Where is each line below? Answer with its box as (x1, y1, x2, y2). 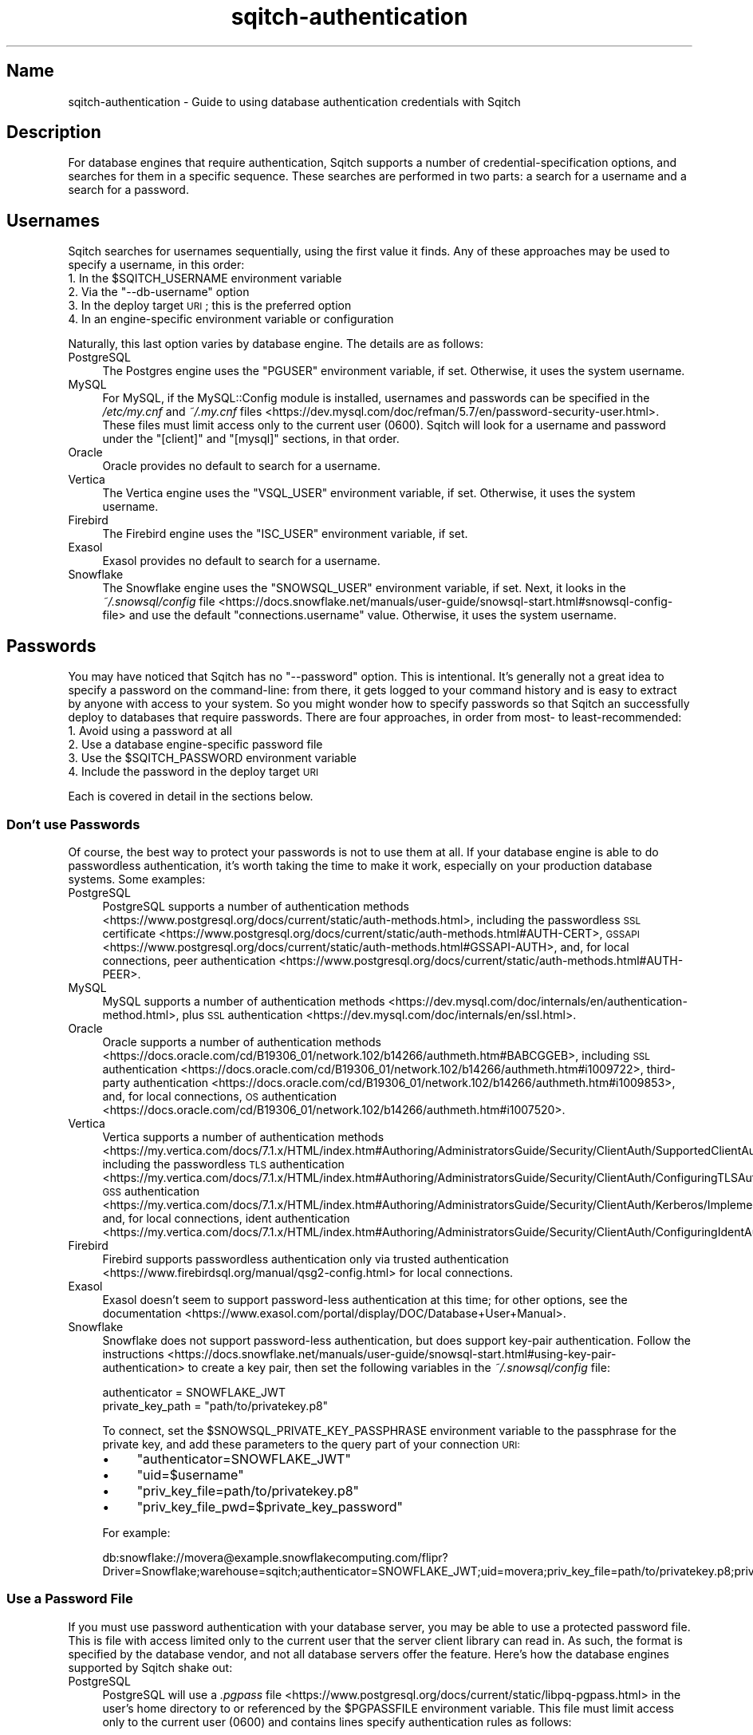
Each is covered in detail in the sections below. (68, 789, 313, 804)
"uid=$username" (136, 1466, 244, 1483)
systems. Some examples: (68, 871, 206, 886)
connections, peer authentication (102, 953, 276, 967)
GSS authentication (102, 1184, 200, 1198)
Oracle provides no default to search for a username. (102, 459, 380, 473)
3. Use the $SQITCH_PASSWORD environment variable (68, 751, 357, 765)
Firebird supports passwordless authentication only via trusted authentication (102, 1251, 509, 1266)
